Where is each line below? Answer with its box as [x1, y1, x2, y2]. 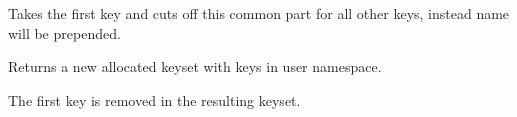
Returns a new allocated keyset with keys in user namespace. [8, 56, 382, 77]
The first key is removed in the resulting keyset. [8, 89, 301, 110]
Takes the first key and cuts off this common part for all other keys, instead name [8, 3, 510, 23]
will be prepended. [8, 22, 121, 43]
